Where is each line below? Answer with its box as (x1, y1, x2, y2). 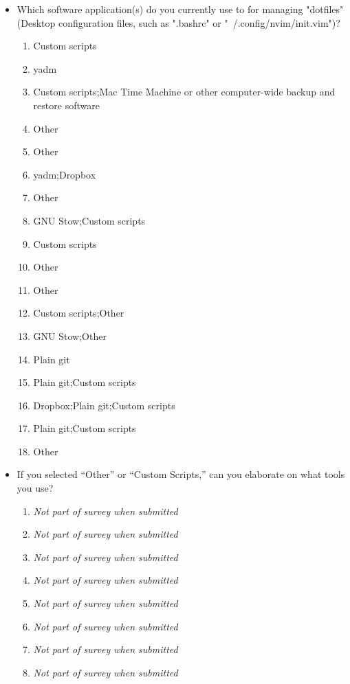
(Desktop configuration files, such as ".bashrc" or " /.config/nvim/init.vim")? (17, 15, 340, 30)
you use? (17, 481, 54, 495)
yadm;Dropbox (33, 167, 96, 181)
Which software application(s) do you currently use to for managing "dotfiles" (17, 2, 344, 16)
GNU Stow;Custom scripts (33, 213, 146, 227)
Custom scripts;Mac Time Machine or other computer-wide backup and (33, 84, 336, 99)
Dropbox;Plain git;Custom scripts (33, 398, 175, 412)
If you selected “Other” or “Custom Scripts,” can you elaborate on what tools (17, 467, 345, 481)
